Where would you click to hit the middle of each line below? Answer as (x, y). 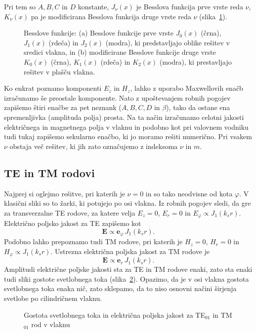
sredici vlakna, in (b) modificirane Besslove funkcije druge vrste (120, 52)
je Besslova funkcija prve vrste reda (190, 6)
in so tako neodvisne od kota (189, 193)
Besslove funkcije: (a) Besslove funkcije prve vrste (99, 33)
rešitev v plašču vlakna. (60, 71)
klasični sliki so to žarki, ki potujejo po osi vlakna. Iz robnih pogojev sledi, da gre (128, 203)
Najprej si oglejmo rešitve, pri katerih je (64, 193)
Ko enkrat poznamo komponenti (53, 88)
